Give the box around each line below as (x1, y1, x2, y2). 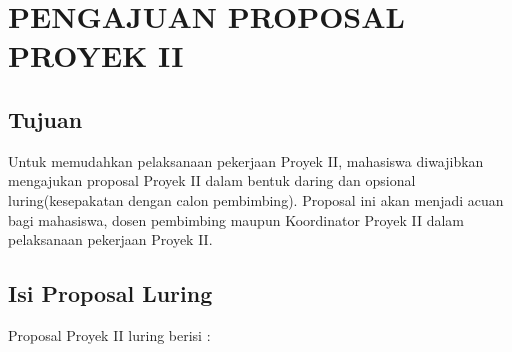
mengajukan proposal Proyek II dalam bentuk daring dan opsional (8, 170, 416, 191)
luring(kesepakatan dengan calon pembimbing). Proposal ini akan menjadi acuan (8, 189, 504, 210)
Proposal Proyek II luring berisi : (8, 324, 211, 345)
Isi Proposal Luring (8, 278, 213, 309)
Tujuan (8, 103, 83, 134)
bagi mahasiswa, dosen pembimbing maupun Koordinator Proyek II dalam (8, 209, 464, 230)
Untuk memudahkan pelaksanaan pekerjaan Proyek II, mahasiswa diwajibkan (8, 150, 484, 171)
